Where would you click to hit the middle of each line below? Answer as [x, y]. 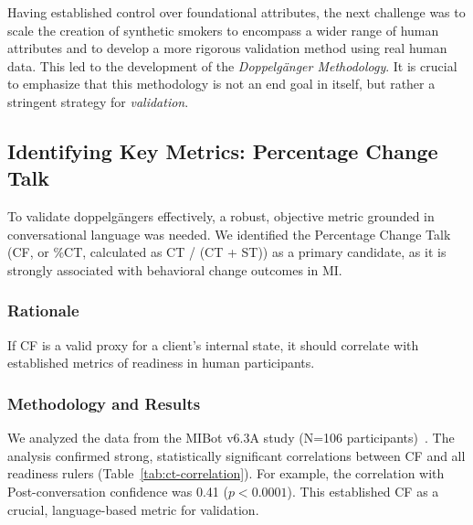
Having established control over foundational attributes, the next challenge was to [236, 12]
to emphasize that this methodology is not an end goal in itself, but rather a [221, 84]
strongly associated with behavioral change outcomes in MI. [175, 269]
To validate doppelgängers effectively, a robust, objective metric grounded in [221, 216]
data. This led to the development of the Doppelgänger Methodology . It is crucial [232, 65]
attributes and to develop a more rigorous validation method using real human [227, 48]
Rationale [43, 311]
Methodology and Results [104, 403]
